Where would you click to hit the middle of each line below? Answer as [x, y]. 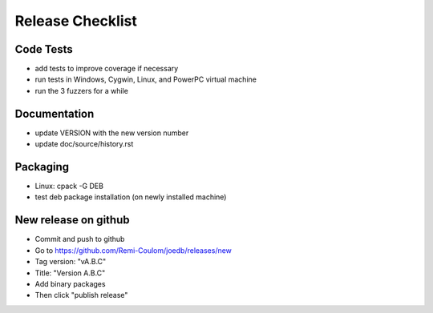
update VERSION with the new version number [112, 133]
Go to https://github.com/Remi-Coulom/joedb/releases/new [134, 250]
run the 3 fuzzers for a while [81, 90]
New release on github [72, 220]
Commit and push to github [80, 239]
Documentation [55, 113]
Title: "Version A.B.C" [70, 273]
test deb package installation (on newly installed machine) [131, 197]
